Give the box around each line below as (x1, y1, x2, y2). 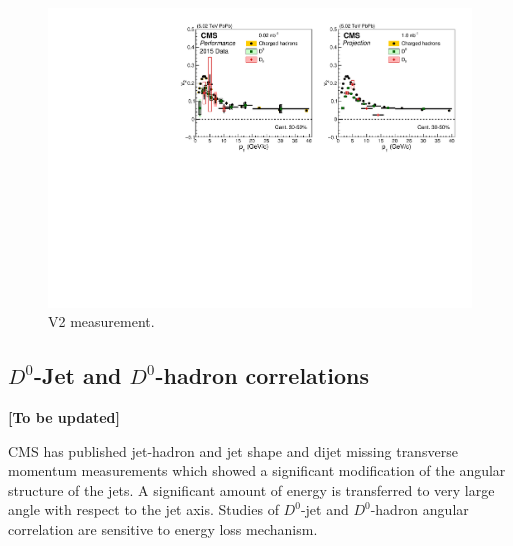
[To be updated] (8, 407, 121, 428)
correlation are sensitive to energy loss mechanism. (8, 519, 318, 540)
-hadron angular (370, 499, 469, 520)
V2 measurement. (48, 311, 155, 332)
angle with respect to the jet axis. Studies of (8, 499, 279, 520)
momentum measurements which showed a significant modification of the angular (8, 460, 506, 481)
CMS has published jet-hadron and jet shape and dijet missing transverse (8, 440, 458, 461)
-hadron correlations (155, 360, 369, 391)
